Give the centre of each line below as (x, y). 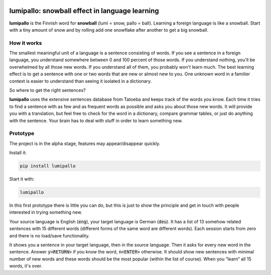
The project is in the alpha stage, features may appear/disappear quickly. (85, 144)
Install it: (18, 153)
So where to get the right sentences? (47, 90)
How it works (26, 43)
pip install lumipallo (48, 166)
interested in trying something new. (46, 212)
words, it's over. (26, 266)
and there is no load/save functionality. (49, 235)
